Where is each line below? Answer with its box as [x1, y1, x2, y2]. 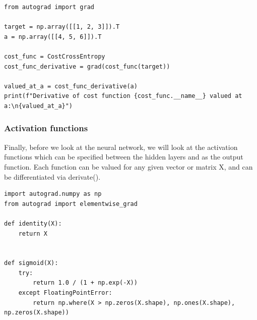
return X [18, 230, 47, 237]
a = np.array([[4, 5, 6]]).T [4, 33, 102, 40]
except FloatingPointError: [18, 289, 112, 297]
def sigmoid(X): [4, 259, 58, 267]
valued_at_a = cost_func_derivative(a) [4, 82, 138, 90]
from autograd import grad [4, 4, 94, 11]
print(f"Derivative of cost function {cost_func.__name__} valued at [4, 92, 242, 100]
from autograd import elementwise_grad [4, 200, 138, 207]
